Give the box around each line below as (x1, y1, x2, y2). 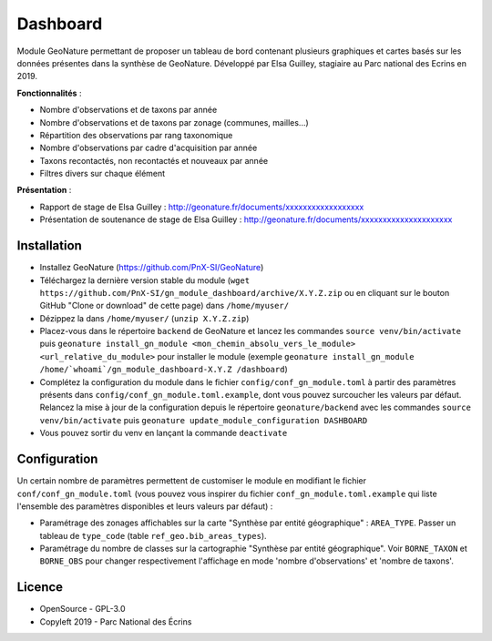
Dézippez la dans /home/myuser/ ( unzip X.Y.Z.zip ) (39, 312, 250, 323)
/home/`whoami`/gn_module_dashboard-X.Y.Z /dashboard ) (39, 364, 288, 375)
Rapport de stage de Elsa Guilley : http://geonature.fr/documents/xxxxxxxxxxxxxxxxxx (39, 201, 364, 212)
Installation (16, 238, 82, 254)
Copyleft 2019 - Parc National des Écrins (39, 616, 192, 627)
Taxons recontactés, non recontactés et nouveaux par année (39, 155, 269, 166)
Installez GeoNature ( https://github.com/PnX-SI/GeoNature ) (39, 262, 264, 273)
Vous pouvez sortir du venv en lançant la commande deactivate (39, 428, 288, 439)
